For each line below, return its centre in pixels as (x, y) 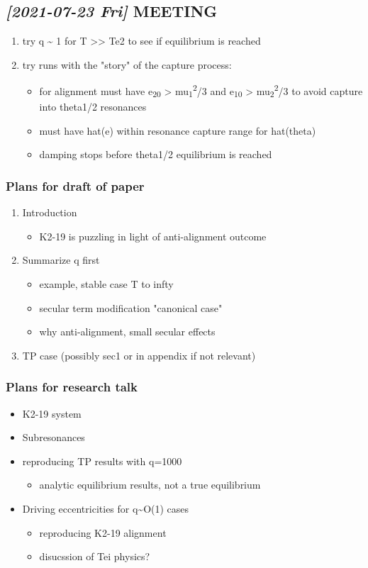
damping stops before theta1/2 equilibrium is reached (156, 154)
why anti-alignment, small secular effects (127, 332)
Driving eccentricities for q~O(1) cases (106, 508)
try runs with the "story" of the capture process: (127, 64)
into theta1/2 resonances (93, 107)
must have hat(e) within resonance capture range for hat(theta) (178, 130)
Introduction (50, 212)
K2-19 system (52, 413)
